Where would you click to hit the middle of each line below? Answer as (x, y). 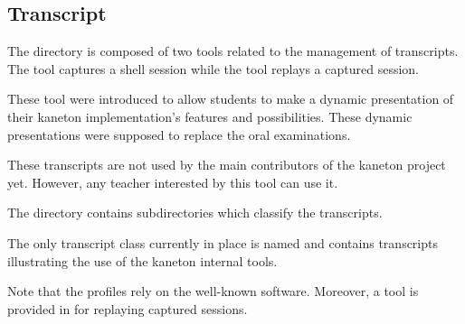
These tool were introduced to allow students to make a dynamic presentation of (231, 99)
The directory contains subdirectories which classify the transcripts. (195, 213)
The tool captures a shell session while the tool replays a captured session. (213, 68)
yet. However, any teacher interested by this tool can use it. (173, 182)
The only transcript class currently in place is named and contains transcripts (223, 242)
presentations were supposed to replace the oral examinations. (179, 134)
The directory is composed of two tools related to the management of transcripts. (233, 51)
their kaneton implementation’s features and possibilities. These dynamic (210, 116)
